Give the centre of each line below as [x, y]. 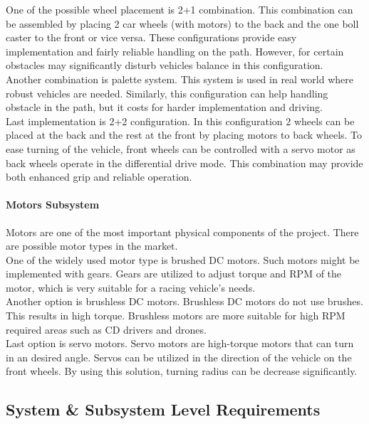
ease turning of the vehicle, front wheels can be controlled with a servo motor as [181, 148]
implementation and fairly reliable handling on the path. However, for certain [175, 51]
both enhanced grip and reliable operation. [99, 177]
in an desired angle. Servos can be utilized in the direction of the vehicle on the [179, 357]
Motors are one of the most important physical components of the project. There [182, 232]
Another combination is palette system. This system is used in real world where [180, 79]
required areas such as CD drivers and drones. [106, 329]
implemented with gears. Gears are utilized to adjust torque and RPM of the [174, 274]
